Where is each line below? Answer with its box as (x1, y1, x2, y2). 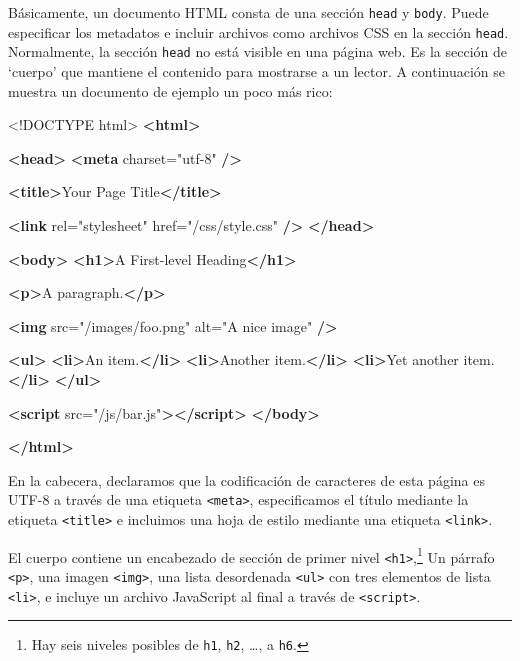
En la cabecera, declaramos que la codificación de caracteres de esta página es (8, 469, 485, 490)
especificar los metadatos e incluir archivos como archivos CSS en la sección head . (8, 21, 509, 42)
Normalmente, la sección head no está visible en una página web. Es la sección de (8, 41, 507, 62)
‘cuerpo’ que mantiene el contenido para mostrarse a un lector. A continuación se (8, 60, 506, 81)
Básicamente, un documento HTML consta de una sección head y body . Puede (8, 2, 489, 22)
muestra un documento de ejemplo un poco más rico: (8, 80, 333, 101)
